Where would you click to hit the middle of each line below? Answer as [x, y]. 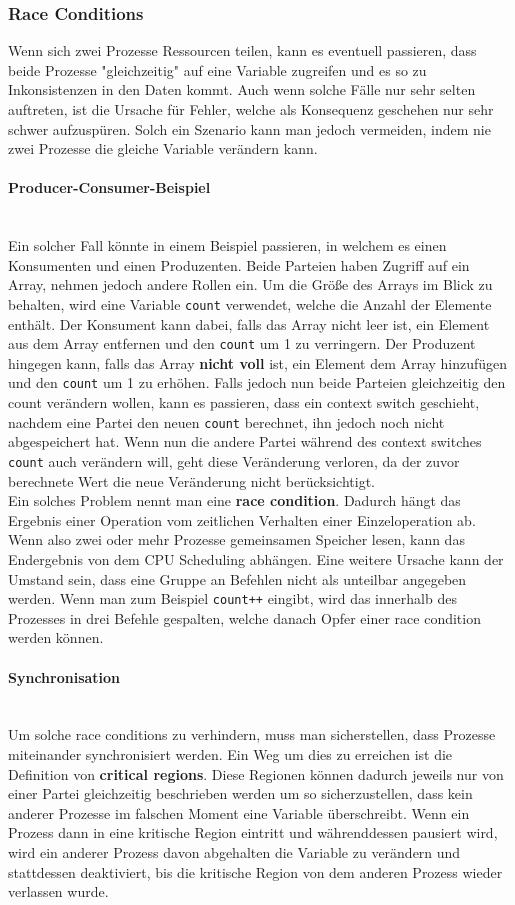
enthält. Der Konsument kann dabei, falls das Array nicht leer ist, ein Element [249, 323]
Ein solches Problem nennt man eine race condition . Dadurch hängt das [234, 500]
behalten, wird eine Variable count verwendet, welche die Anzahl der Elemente [250, 303]
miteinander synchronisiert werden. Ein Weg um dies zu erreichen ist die [230, 754]
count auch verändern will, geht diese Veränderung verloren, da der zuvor [234, 460]
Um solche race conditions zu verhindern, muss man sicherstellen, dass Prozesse [252, 734]
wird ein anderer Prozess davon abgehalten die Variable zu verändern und [234, 851]
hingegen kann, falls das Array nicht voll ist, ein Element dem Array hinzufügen [258, 362]
